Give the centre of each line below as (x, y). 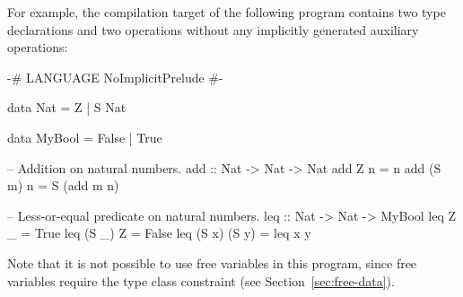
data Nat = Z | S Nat (67, 107)
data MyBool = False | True (85, 137)
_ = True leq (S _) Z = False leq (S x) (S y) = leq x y (159, 233)
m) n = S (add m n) (63, 185)
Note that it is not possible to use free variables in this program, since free (212, 262)
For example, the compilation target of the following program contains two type (227, 12)
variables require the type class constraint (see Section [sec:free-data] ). (201, 280)
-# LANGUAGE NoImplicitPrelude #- (115, 77)
